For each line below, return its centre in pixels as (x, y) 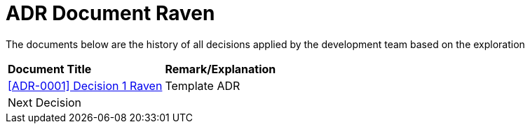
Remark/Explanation (220, 69)
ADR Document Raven (110, 13)
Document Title (50, 69)
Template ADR (203, 85)
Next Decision (45, 102)
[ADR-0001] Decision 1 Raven (85, 85)
